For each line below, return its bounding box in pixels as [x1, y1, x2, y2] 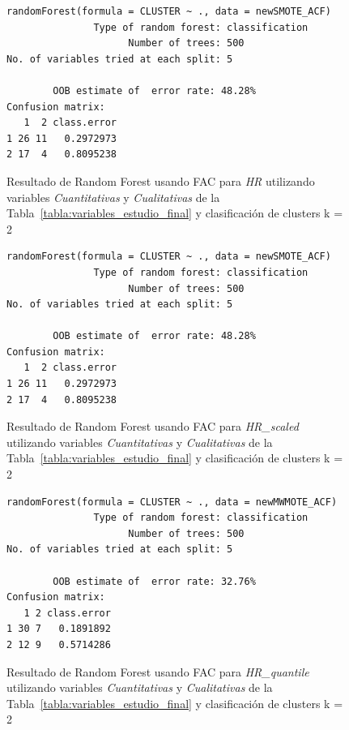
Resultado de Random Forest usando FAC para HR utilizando [6, 172, 315, 189]
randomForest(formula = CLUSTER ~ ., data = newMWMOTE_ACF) [6, 496, 338, 508]
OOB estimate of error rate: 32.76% [53, 575, 256, 587]
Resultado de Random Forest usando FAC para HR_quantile [6, 663, 309, 680]
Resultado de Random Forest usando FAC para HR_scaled [6, 418, 299, 435]
